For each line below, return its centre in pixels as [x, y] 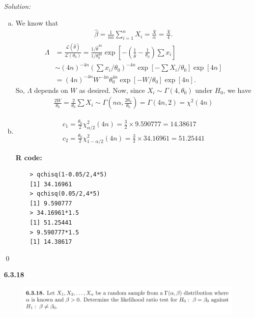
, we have [237, 90]
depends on [51, 90]
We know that [37, 22]
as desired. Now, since [112, 90]
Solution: [17, 6]
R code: [29, 158]
